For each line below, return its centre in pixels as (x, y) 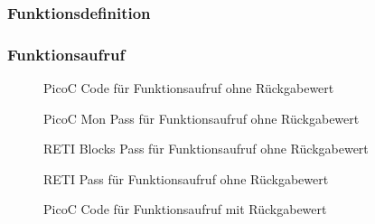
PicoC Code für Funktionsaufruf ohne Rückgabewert (189, 88)
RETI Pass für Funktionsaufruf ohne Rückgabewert (186, 178)
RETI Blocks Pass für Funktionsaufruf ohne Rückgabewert (206, 149)
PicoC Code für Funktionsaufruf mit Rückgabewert (185, 209)
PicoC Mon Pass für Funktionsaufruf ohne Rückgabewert (202, 118)
